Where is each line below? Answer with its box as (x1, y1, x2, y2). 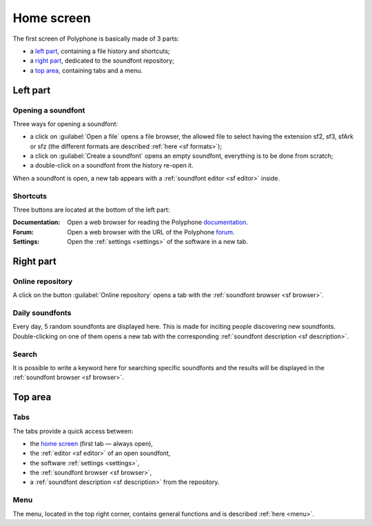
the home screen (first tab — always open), (30, 439, 153, 447)
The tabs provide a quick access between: (12, 427, 134, 435)
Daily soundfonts (12, 308, 72, 318)
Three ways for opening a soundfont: (12, 119, 118, 128)
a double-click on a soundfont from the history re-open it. (30, 161, 194, 170)
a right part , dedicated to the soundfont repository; (30, 57, 175, 65)
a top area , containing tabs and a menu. (30, 66, 143, 74)
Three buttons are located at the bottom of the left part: (12, 205, 170, 214)
